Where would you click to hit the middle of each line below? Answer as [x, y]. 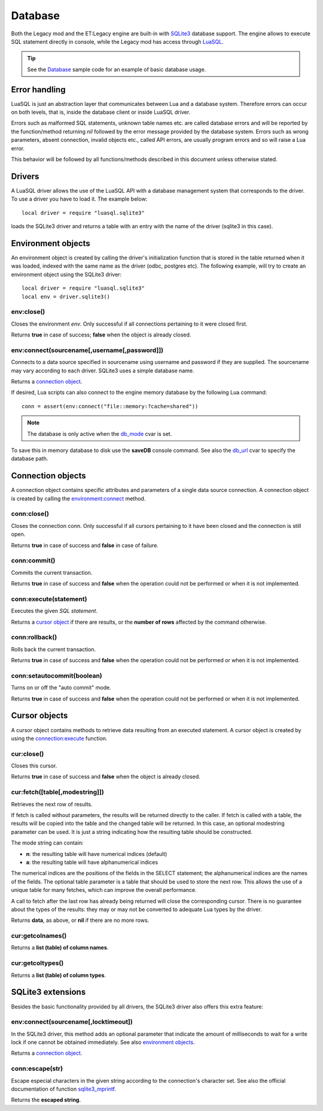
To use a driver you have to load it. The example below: [79, 199]
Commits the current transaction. [52, 572]
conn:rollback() [34, 638]
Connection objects [48, 476]
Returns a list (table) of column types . [59, 975]
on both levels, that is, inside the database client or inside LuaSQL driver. [101, 112]
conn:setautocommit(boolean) [57, 675]
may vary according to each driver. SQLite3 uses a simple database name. [103, 371]
